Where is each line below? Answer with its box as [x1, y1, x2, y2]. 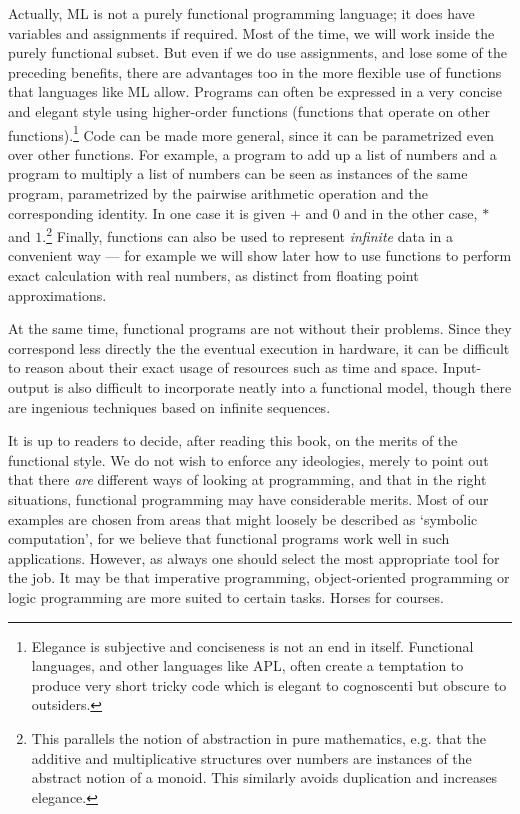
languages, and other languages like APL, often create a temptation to [31, 655, 464, 676]
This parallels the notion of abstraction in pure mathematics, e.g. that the [31, 727, 487, 748]
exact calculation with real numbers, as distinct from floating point [8, 265, 419, 286]
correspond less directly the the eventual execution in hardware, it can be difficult [8, 337, 510, 358]
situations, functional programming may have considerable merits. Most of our [8, 488, 489, 509]
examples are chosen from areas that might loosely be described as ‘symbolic [8, 508, 478, 529]
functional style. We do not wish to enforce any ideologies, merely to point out [8, 449, 489, 470]
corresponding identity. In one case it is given [8, 202, 286, 223]
